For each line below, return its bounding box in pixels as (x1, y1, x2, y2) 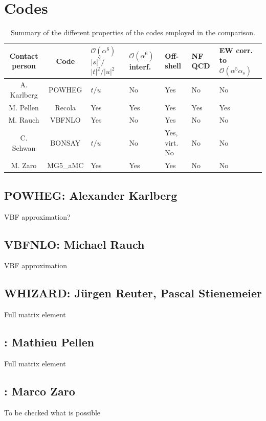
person (12, 60, 36, 71)
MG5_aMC (47, 160, 84, 171)
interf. (129, 61, 151, 72)
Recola (55, 102, 76, 112)
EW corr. (219, 44, 253, 55)
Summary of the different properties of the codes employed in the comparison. (11, 27, 255, 38)
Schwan (12, 142, 36, 153)
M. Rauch (8, 114, 39, 125)
